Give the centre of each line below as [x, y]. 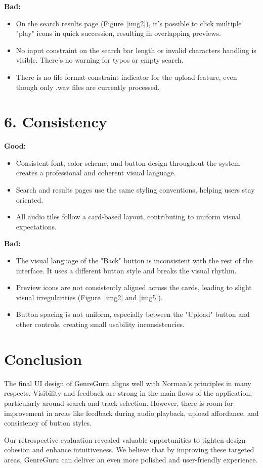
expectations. [36, 226]
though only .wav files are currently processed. [88, 87]
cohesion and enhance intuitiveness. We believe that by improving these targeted [129, 450]
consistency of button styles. [48, 423]
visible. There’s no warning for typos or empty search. [100, 60]
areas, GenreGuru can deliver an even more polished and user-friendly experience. [131, 459]
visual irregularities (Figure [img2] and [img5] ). [89, 297]
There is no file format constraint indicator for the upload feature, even [126, 77]
